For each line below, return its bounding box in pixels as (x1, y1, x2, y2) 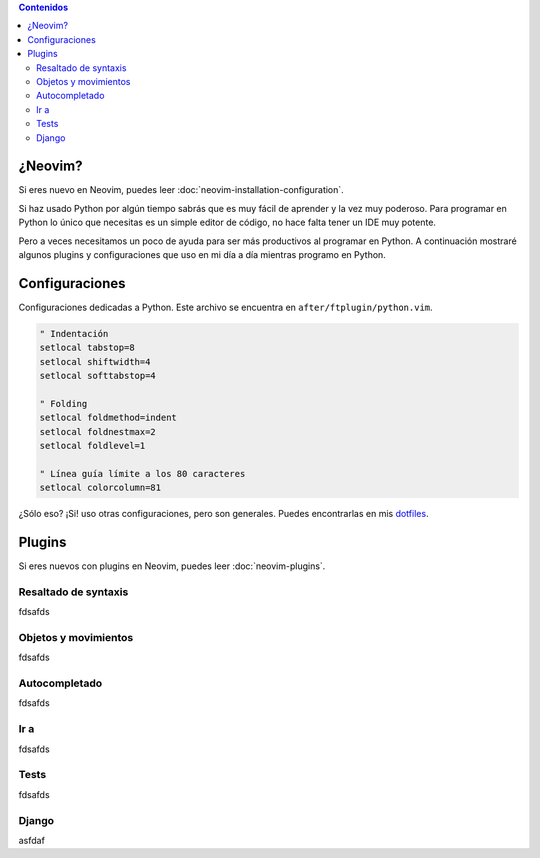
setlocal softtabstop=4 (39, 370, 157, 382)
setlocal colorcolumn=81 (39, 482, 162, 494)
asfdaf (18, 834, 45, 846)
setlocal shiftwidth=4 (39, 356, 151, 367)
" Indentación (39, 328, 109, 339)
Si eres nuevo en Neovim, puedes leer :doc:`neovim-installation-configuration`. (18, 184, 344, 196)
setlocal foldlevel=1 (39, 440, 146, 451)
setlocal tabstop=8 (39, 342, 135, 354)
